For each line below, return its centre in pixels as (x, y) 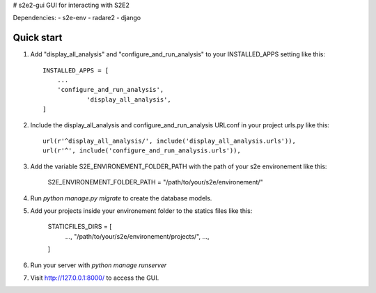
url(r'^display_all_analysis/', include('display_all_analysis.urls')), (169, 141)
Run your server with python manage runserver (99, 265)
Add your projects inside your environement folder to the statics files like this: (141, 211)
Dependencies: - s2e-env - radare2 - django (77, 18)
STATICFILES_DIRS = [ (80, 227)
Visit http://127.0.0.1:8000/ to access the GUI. (95, 278)
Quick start (38, 38)
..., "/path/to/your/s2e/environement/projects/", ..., (137, 236)
